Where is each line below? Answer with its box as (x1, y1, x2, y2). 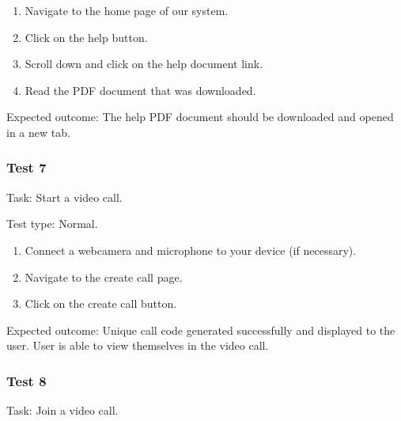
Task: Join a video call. (6, 402, 119, 419)
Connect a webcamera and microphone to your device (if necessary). (25, 241, 357, 258)
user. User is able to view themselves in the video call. (6, 337, 269, 354)
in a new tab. (6, 123, 70, 140)
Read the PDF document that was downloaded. (25, 82, 256, 98)
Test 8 (6, 370, 47, 390)
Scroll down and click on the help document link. (25, 55, 263, 72)
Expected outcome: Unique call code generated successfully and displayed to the (6, 321, 395, 338)
